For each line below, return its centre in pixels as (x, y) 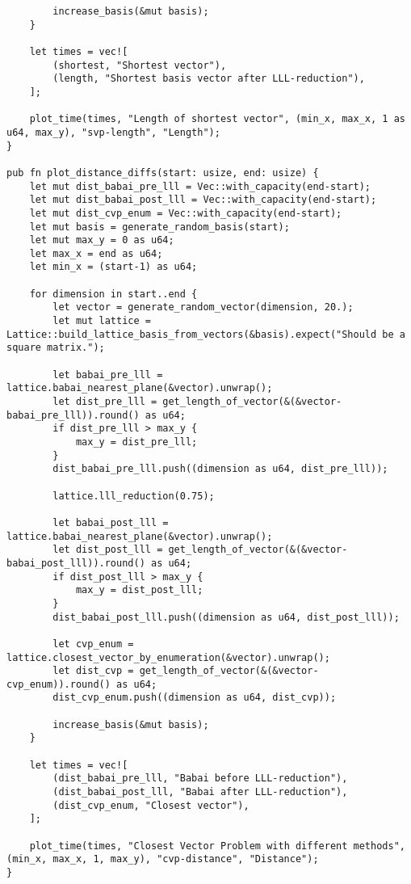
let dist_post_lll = (108, 550)
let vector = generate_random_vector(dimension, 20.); (203, 307)
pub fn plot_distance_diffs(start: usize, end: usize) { (163, 173)
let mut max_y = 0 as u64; (102, 240)
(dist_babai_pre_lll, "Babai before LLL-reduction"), (200, 779)
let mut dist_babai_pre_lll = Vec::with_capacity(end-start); (200, 186)
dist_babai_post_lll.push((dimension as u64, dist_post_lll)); (226, 617)
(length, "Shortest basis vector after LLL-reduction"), (209, 79)
